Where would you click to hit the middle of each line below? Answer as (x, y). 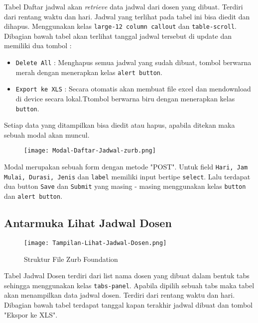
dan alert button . (33, 196)
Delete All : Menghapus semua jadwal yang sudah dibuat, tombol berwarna (133, 62)
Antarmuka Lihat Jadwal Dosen (88, 223)
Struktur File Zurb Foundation (71, 259)
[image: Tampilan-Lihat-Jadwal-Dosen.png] (95, 243)
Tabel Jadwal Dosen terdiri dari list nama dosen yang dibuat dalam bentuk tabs (127, 276)
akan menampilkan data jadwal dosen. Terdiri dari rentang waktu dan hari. (120, 295)
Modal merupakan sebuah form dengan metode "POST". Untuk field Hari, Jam (126, 167)
